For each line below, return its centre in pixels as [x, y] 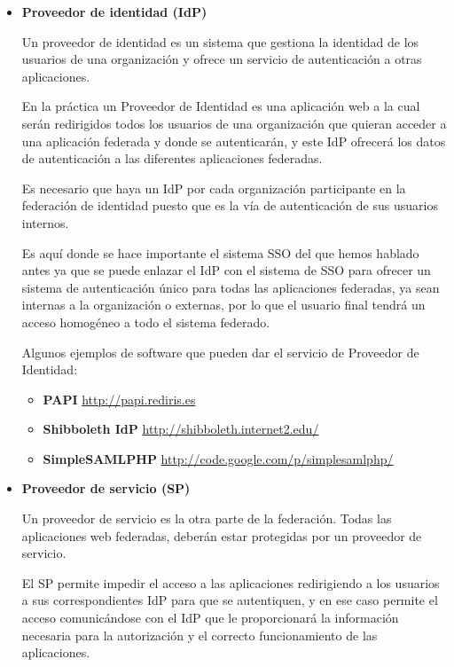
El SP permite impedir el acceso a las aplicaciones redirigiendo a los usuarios [231, 582]
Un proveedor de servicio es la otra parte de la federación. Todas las [207, 518]
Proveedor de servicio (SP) [106, 488]
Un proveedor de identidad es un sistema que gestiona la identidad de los [220, 41]
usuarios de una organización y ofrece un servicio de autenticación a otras [222, 59]
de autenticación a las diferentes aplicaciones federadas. [172, 158]
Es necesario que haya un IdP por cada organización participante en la [214, 188]
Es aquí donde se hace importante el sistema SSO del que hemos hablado [220, 252]
